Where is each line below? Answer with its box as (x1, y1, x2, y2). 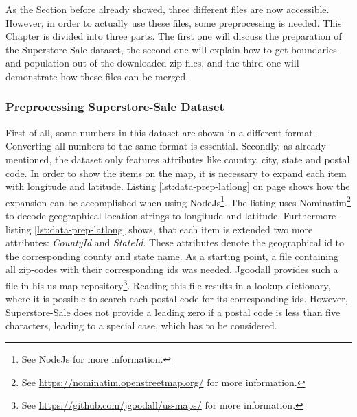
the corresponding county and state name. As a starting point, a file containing (5, 248, 339, 263)
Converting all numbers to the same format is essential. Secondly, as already (5, 139, 326, 153)
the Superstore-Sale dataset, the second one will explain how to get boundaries (5, 42, 337, 56)
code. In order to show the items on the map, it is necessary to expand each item (5, 165, 347, 180)
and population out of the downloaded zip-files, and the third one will (5, 56, 299, 70)
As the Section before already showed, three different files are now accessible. (5, 2, 330, 16)
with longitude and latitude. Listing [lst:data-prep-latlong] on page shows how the (5, 179, 350, 193)
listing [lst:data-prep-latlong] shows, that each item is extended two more (5, 222, 313, 236)
